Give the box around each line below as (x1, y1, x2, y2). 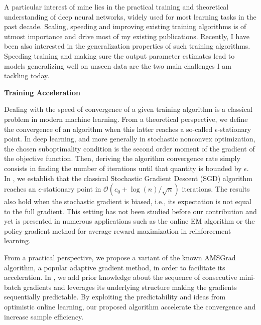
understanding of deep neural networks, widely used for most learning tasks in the (4, 11, 256, 22)
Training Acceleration (4, 87, 80, 97)
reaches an (4, 184, 36, 194)
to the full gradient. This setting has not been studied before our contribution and (4, 206, 257, 216)
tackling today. (4, 70, 50, 81)
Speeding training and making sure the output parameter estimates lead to (4, 50, 235, 61)
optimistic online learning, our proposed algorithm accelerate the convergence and (4, 301, 256, 312)
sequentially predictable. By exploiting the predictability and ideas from (4, 291, 226, 302)
